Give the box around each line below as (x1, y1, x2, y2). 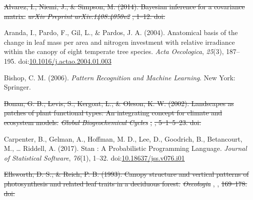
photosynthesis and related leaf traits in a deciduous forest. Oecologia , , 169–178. (4, 178, 247, 188)
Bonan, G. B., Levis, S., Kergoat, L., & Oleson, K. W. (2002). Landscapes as (4, 98, 234, 108)
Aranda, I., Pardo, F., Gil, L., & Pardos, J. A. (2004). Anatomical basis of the (4, 27, 238, 37)
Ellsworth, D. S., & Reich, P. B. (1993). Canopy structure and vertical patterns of (4, 169, 249, 179)
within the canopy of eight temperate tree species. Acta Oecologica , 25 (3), (4, 46, 224, 56)
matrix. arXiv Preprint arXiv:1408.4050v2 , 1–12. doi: (4, 11, 165, 21)
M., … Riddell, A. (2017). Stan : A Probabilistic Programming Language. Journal (4, 143, 247, 153)
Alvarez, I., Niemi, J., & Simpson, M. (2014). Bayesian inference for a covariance (4, 1, 245, 11)
